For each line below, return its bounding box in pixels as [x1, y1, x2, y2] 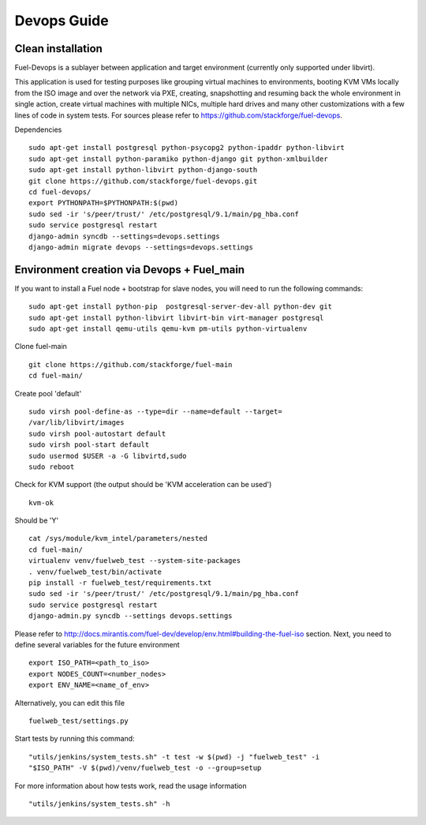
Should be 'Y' [14, 516, 59, 525]
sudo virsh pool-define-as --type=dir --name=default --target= [28, 407, 283, 416]
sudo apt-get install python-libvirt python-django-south [28, 166, 258, 174]
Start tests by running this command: [14, 734, 135, 744]
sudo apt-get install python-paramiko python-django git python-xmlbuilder [28, 154, 328, 163]
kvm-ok [28, 498, 54, 507]
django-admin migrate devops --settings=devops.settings [28, 242, 254, 252]
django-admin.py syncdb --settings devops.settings [28, 612, 233, 621]
